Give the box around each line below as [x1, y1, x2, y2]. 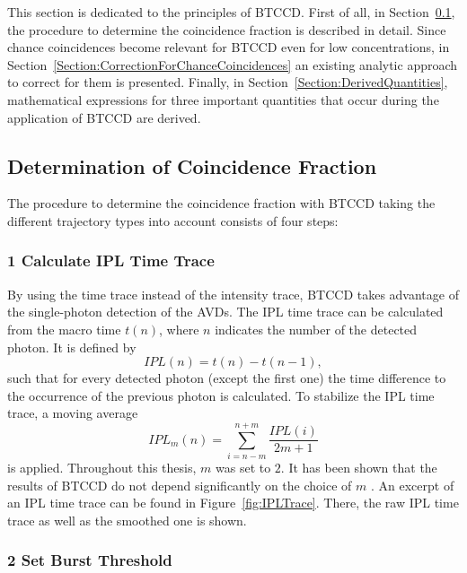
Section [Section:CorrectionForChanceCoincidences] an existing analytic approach [7, 55, 458, 74]
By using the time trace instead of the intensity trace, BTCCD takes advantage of [7, 284, 459, 303]
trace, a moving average [7, 404, 138, 422]
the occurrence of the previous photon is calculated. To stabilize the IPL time [7, 386, 435, 404]
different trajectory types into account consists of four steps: [7, 211, 339, 230]
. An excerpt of [370, 475, 454, 494]
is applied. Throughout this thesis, [7, 458, 197, 477]
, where [159, 319, 199, 338]
